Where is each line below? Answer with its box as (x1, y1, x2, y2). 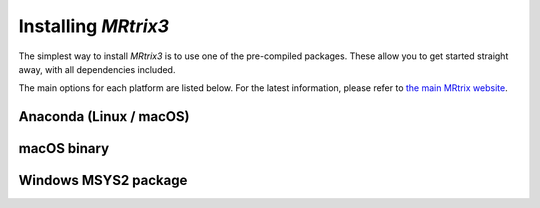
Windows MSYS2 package (18, 172, 188, 189)
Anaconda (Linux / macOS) (18, 108, 190, 125)
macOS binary (18, 140, 110, 157)
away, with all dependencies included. (18, 63, 176, 75)
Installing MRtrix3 (18, 15, 170, 37)
